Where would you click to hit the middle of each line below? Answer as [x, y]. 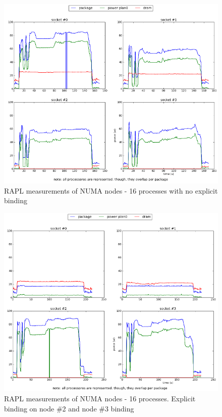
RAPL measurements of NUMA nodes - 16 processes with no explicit [111, 190]
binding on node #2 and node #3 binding [69, 408]
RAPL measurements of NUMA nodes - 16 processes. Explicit [100, 398]
